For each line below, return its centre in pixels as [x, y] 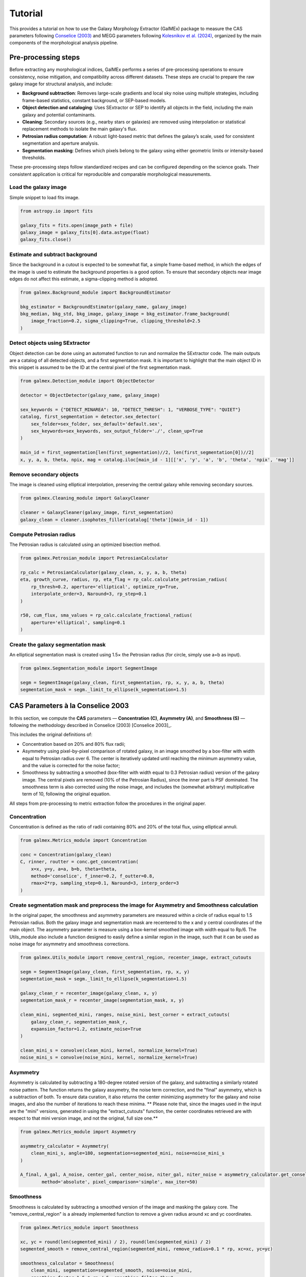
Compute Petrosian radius [43, 534]
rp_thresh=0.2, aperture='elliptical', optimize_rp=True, [105, 587]
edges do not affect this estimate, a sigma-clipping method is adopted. [84, 279]
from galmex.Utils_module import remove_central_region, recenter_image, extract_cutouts [136, 957]
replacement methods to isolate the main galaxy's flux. [80, 129]
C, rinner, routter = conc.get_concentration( [79, 862]
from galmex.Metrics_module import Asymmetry [78, 1132]
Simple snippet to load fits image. [45, 197]
